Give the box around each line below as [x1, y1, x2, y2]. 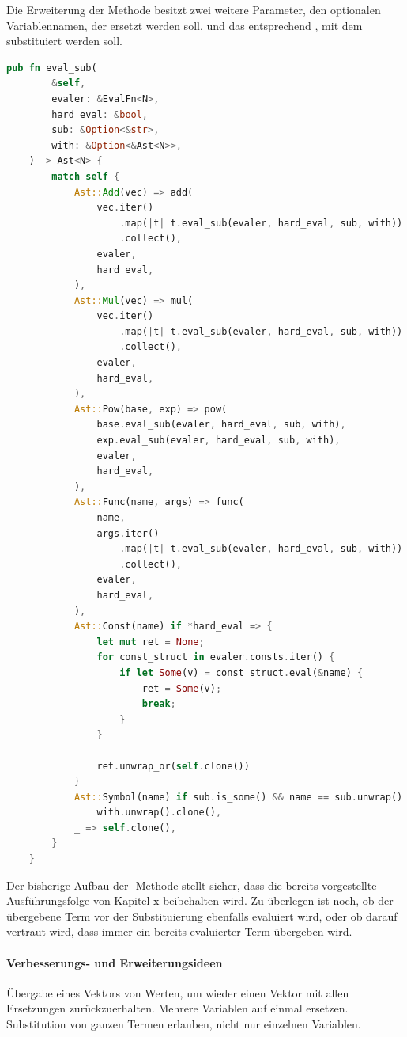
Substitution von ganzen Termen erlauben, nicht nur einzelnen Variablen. [6, 1016, 361, 1032]
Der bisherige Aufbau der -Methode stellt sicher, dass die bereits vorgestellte [6, 876, 377, 893]
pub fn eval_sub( [6, 62, 97, 74]
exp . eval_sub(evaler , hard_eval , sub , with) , [96, 435, 341, 446]
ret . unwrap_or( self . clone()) [96, 760, 250, 772]
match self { [51, 170, 120, 182]
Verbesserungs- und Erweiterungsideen [6, 954, 223, 971]
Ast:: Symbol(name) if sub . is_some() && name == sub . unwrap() [73, 791, 403, 803]
